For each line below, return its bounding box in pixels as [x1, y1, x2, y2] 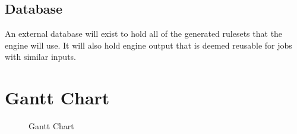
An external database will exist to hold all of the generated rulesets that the [5, 27, 283, 40]
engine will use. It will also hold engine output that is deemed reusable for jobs [5, 39, 292, 51]
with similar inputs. [5, 50, 76, 63]
